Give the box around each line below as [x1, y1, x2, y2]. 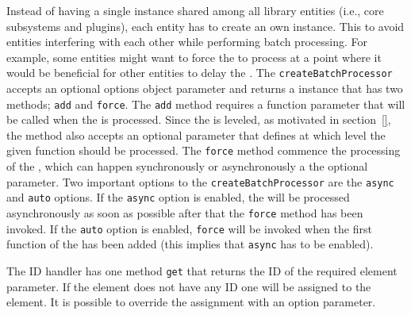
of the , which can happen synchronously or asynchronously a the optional [6, 158, 368, 175]
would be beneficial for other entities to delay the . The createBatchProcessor [6, 64, 393, 81]
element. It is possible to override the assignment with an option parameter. [6, 294, 376, 310]
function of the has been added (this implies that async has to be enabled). [6, 236, 374, 252]
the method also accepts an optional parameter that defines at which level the [6, 126, 386, 143]
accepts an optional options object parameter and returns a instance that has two [6, 80, 403, 97]
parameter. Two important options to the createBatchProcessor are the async [6, 173, 394, 190]
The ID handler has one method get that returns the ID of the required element [6, 263, 398, 279]
